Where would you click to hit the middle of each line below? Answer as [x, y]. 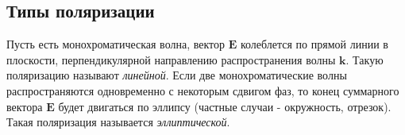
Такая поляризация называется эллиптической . [118, 122]
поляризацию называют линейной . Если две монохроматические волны [177, 75]
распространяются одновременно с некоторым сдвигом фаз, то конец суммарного [203, 90]
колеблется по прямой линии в [314, 44]
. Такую [364, 59]
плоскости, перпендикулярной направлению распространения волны [171, 59]
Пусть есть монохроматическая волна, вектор [116, 44]
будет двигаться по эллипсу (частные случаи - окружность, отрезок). [225, 106]
